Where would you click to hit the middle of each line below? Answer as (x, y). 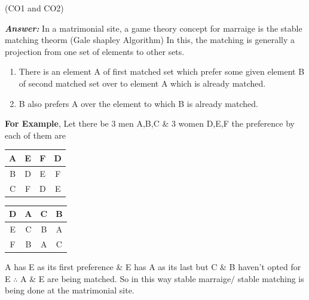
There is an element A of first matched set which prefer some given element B (162, 71)
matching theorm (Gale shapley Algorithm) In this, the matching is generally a (150, 40)
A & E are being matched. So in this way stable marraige (126, 278)
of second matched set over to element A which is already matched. (142, 83)
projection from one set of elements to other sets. (95, 51)
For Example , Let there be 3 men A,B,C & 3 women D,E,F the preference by (150, 123)
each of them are (35, 135)
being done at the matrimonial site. (70, 290)
